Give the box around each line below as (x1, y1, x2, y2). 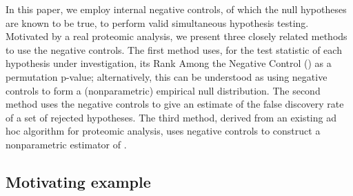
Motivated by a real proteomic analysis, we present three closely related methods (6, 29, 347, 43)
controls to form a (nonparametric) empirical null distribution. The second (6, 83, 321, 97)
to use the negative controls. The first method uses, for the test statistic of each (6, 42, 342, 57)
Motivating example (6, 170, 151, 192)
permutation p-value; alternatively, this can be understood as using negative (6, 69, 327, 84)
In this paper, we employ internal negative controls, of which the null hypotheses (6, 2, 347, 16)
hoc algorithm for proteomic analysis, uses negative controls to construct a (6, 124, 321, 138)
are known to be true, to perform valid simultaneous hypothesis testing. (6, 15, 309, 30)
